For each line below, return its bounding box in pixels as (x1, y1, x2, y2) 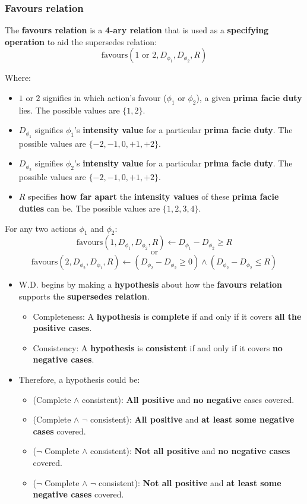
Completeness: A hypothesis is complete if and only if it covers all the (33, 310, 302, 322)
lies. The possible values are (18, 103, 120, 116)
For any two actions (5, 222, 77, 234)
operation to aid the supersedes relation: (5, 35, 157, 48)
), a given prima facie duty (196, 92, 302, 103)
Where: (5, 71, 31, 84)
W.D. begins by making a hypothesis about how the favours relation (18, 278, 282, 291)
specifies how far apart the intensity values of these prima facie (28, 190, 279, 203)
